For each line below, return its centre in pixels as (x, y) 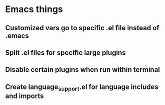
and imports (25, 96)
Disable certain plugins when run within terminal (83, 70)
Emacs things (34, 9)
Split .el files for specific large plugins (66, 52)
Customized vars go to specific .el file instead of (82, 28)
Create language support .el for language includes (82, 87)
